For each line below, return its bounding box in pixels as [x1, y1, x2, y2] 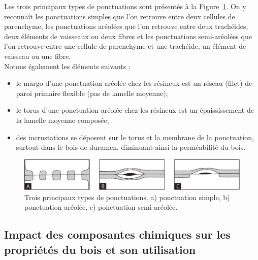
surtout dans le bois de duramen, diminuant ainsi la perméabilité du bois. [16, 142, 246, 152]
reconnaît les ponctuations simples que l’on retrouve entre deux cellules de [4, 11, 235, 21]
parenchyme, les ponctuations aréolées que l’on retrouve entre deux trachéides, [4, 21, 248, 31]
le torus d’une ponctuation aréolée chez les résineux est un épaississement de [16, 105, 254, 115]
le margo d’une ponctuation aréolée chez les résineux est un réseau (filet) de [16, 78, 252, 88]
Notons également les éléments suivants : [4, 60, 131, 71]
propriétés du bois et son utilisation [4, 241, 196, 257]
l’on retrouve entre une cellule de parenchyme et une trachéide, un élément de [4, 41, 246, 51]
